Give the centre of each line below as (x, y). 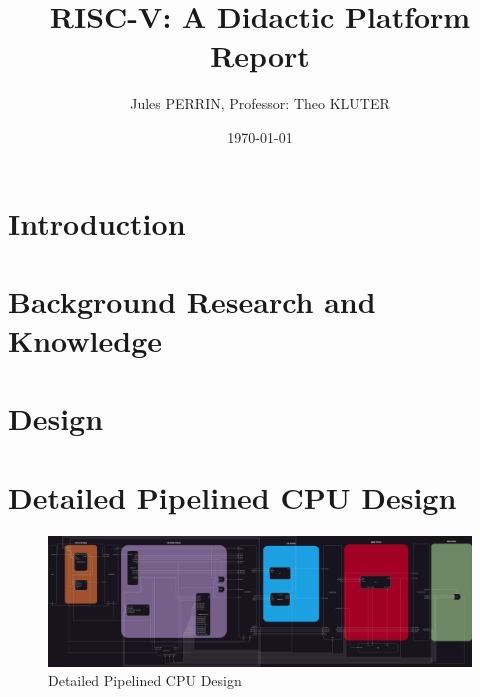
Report (260, 55)
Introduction (97, 222)
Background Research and (192, 300)
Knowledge (85, 340)
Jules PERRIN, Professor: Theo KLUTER (260, 103)
